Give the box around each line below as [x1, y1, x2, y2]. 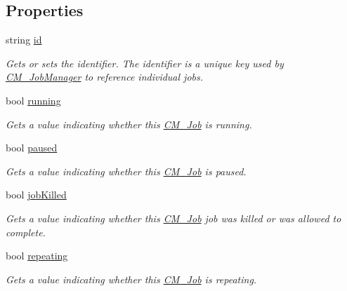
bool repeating [6, 248, 68, 263]
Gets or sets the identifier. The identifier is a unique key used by [6, 55, 284, 70]
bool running [6, 93, 61, 107]
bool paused [6, 140, 58, 155]
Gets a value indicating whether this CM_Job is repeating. [6, 271, 257, 286]
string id [6, 32, 42, 47]
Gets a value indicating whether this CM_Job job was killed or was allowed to [6, 210, 341, 225]
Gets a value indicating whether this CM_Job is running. [6, 116, 252, 131]
